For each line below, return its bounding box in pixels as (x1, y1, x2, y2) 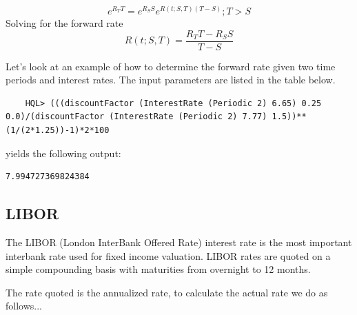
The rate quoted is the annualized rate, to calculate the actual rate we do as (6, 285, 328, 299)
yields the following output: (6, 145, 121, 160)
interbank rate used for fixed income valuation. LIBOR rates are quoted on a (6, 248, 331, 263)
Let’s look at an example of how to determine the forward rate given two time (6, 59, 336, 73)
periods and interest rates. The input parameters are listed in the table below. (6, 72, 336, 87)
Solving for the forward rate (6, 16, 123, 30)
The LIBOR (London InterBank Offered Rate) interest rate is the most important (6, 235, 352, 250)
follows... (6, 298, 42, 313)
